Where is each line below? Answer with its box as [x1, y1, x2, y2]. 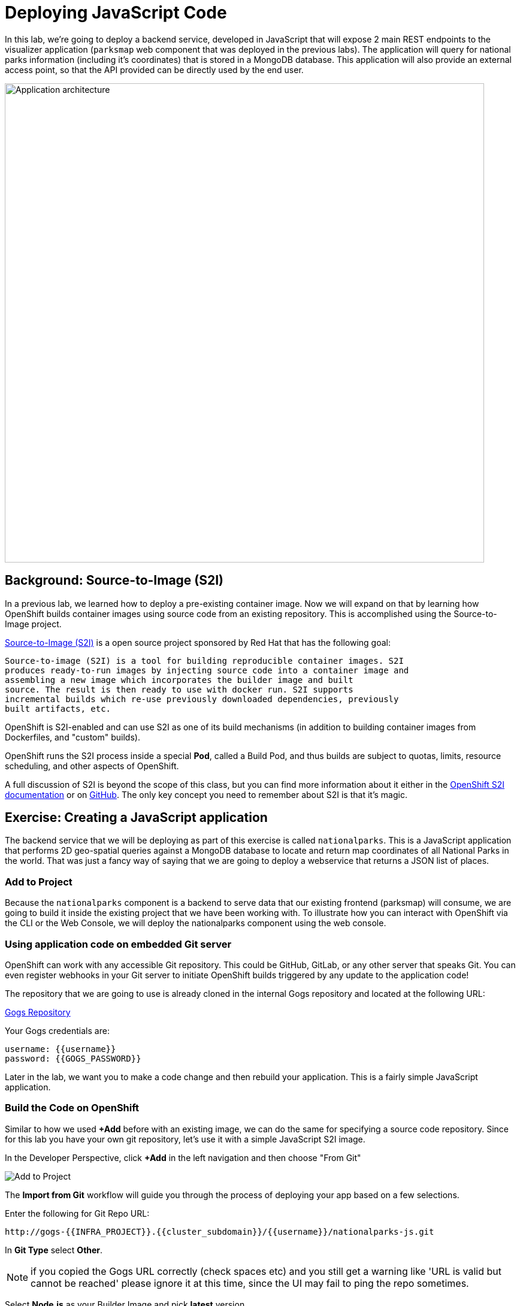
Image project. [5, 618, 62, 629]
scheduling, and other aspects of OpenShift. [5, 760, 179, 771]
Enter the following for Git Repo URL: [5, 1208, 150, 1219]
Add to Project [5, 875, 72, 888]
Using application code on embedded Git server [5, 938, 232, 950]
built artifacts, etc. [5, 703, 111, 714]
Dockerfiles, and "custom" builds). [5, 731, 140, 742]
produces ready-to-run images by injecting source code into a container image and [5, 665, 409, 675]
